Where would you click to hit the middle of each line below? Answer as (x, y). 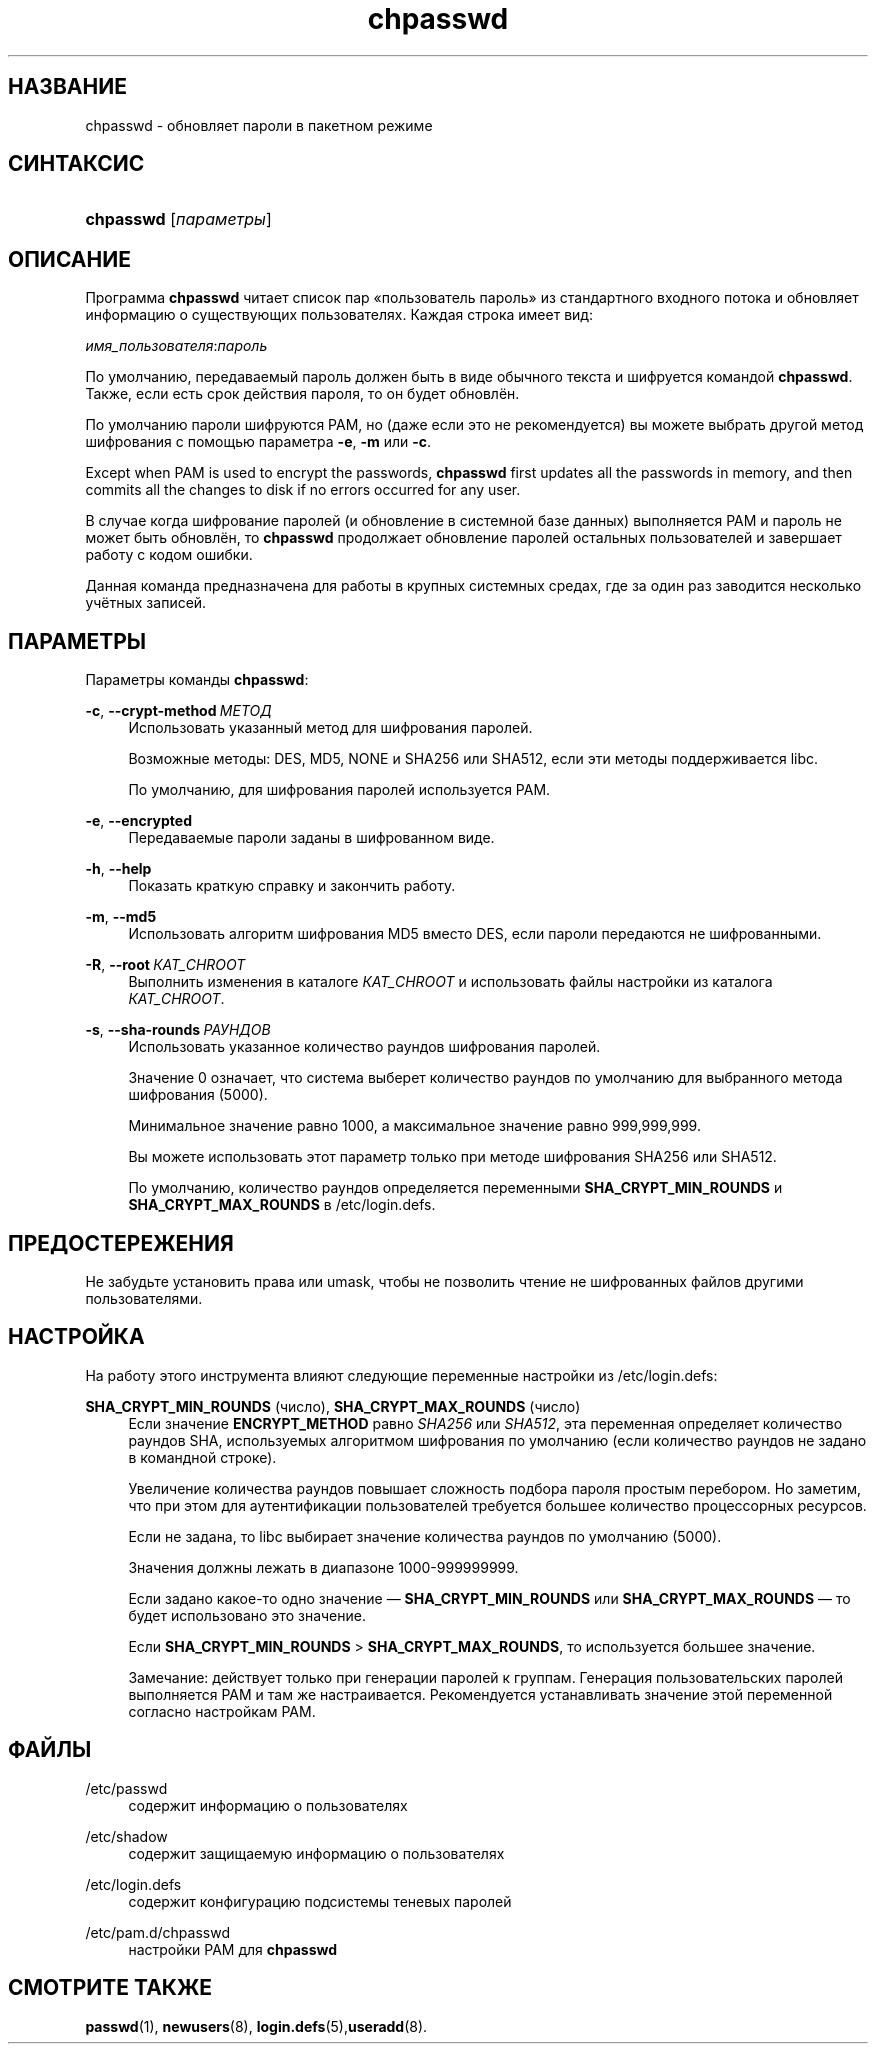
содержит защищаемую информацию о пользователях (316, 1853)
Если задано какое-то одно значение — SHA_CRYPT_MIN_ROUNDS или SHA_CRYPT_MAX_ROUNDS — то (489, 1598)
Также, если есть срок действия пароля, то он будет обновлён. (302, 394)
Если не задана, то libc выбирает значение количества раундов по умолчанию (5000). (425, 1536)
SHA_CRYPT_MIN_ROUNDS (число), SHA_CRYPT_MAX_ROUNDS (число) (333, 1406)
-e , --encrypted (138, 821)
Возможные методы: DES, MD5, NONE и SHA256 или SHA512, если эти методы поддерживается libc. (473, 759)
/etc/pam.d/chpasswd (157, 1932)
